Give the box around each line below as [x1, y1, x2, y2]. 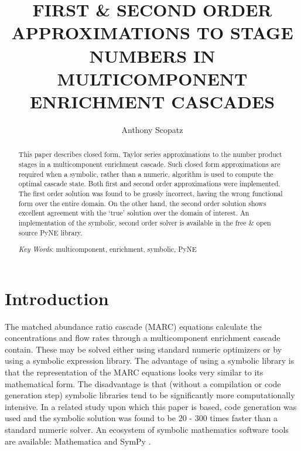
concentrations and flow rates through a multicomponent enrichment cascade [5, 332, 281, 344]
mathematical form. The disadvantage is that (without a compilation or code [5, 377, 281, 389]
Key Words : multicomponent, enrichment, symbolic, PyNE [18, 244, 197, 254]
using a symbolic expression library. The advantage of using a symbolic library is [5, 354, 295, 367]
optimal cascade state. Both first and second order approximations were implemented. [18, 179, 281, 189]
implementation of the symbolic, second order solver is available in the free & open [18, 217, 271, 227]
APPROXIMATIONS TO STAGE [11, 20, 293, 45]
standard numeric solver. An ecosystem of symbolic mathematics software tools [5, 423, 289, 435]
